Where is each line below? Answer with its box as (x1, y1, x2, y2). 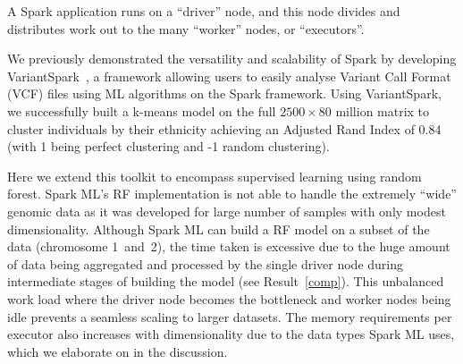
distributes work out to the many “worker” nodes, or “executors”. (7, 19, 365, 38)
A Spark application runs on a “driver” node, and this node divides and (7, 2, 400, 20)
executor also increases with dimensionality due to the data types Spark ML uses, (7, 325, 455, 343)
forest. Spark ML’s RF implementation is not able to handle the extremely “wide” (7, 184, 457, 203)
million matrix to (335, 101, 430, 120)
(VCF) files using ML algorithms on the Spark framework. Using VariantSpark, (7, 84, 442, 103)
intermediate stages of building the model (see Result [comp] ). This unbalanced (7, 272, 444, 291)
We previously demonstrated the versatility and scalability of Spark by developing (7, 49, 457, 68)
